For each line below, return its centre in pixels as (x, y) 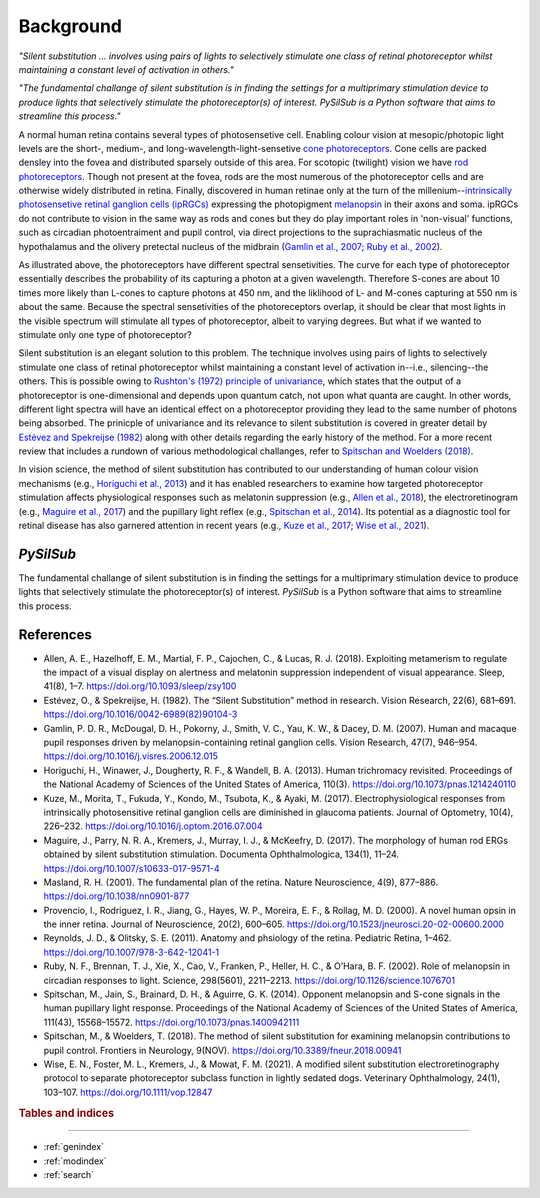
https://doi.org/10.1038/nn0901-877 (116, 896)
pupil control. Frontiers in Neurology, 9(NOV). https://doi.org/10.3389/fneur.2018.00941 (222, 1050)
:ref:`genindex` (74, 1147)
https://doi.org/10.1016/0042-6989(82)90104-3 (140, 714)
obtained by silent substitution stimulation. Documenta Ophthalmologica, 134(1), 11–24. (221, 854)
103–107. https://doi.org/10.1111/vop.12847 (128, 1092)
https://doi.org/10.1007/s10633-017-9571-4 (131, 868)
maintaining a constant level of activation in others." (126, 69)
